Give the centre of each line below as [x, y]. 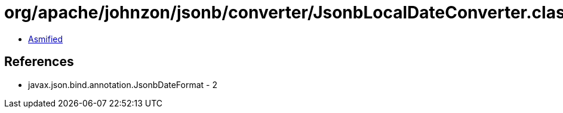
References [39, 62]
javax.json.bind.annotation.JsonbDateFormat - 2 [123, 84]
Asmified [46, 39]
